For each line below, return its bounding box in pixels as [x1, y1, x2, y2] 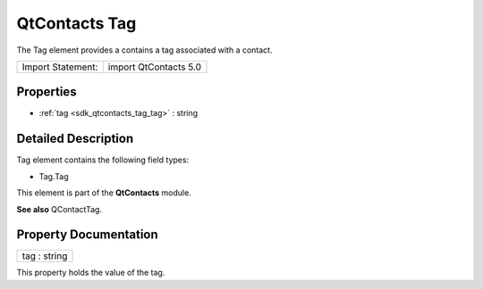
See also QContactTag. [16, 203, 103, 214]
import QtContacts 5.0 [107, 61, 201, 73]
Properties [16, 85, 77, 100]
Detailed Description [16, 131, 134, 146]
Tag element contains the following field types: [16, 154, 190, 165]
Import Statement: [21, 61, 98, 73]
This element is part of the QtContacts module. [16, 187, 191, 198]
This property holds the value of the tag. [16, 268, 165, 278]
